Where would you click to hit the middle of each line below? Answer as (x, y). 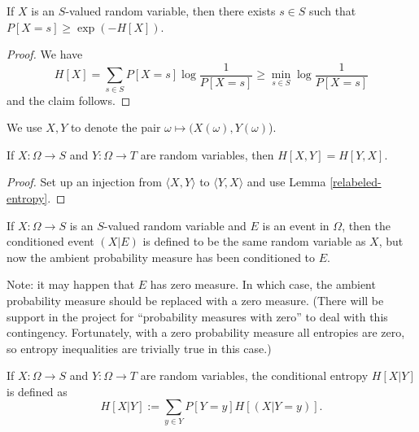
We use (24, 127)
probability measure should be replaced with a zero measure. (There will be (195, 300)
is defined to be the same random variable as (254, 241)
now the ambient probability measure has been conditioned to (161, 257)
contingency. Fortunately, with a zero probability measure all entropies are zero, (206, 332)
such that (333, 11)
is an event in (296, 225)
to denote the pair (116, 127)
